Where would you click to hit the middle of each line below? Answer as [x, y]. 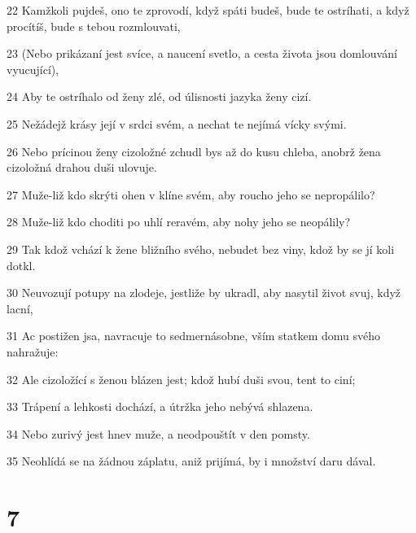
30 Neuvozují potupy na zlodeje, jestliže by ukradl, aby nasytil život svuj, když [204, 293]
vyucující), [33, 69]
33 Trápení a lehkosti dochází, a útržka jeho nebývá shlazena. [160, 406]
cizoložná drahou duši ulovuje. [82, 167]
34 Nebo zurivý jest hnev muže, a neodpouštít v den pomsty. [158, 433]
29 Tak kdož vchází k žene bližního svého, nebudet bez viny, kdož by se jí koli [201, 249]
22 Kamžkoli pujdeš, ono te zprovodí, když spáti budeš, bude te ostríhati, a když [208, 10]
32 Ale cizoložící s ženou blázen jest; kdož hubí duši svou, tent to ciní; [181, 379]
